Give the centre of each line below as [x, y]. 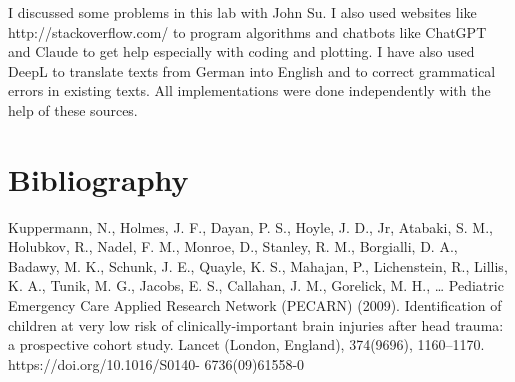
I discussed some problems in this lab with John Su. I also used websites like [242, 12]
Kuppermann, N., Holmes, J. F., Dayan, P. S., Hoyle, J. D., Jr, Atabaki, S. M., [250, 226]
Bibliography [98, 178]
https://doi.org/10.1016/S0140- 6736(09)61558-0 [156, 363]
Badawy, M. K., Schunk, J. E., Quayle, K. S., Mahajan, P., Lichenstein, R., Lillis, [258, 265]
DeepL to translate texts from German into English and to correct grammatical [252, 70]
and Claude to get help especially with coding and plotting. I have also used [241, 51]
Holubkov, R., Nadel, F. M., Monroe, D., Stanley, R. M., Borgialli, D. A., [233, 246]
